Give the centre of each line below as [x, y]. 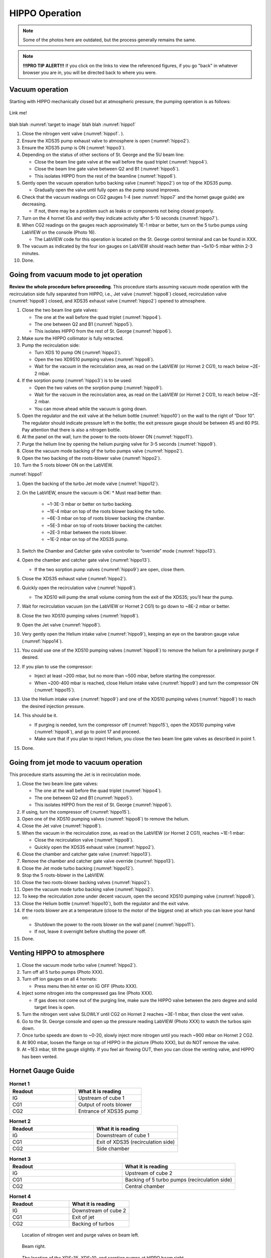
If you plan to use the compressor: [57, 666]
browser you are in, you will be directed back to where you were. [90, 72]
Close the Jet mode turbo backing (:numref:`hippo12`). [78, 868]
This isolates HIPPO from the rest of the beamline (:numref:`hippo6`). [106, 176]
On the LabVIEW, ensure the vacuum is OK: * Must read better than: [92, 493]
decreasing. [34, 204]
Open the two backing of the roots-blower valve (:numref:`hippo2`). [92, 458]
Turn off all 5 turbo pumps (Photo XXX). [63, 972]
